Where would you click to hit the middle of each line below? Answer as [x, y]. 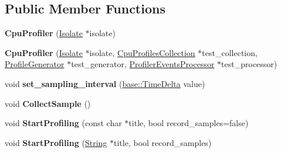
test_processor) [249, 64]
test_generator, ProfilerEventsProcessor [143, 64]
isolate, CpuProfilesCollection [142, 52]
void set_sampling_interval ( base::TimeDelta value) [105, 83]
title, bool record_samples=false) [189, 123]
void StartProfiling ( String [56, 142]
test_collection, [230, 52]
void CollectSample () [48, 103]
